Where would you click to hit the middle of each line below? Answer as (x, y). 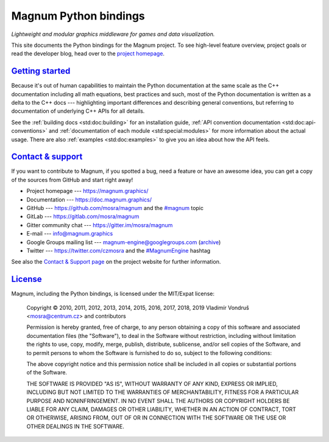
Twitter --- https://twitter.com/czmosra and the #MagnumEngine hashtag (119, 251)
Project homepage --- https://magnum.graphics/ (87, 191)
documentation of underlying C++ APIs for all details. (78, 111)
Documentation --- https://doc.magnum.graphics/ (89, 199)
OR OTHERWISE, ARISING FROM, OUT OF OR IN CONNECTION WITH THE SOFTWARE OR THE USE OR (156, 418)
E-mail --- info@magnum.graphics (70, 234)
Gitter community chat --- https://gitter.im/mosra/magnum (100, 225)
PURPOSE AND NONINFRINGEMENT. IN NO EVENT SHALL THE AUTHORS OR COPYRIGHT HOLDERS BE (158, 401)
